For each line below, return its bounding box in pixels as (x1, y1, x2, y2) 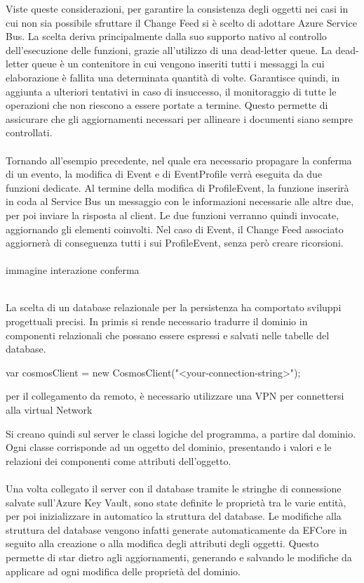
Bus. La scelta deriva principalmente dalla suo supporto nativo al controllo (6, 29, 327, 44)
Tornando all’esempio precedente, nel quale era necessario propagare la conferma (6, 152, 352, 167)
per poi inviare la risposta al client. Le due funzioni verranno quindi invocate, (6, 207, 339, 222)
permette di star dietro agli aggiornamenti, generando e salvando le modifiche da (6, 549, 352, 564)
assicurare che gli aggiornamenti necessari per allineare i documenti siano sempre (6, 111, 353, 126)
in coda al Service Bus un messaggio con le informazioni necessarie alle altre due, (6, 194, 354, 209)
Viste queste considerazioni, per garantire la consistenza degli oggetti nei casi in (6, 1, 349, 15)
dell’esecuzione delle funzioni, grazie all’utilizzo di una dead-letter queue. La (6, 42, 332, 57)
